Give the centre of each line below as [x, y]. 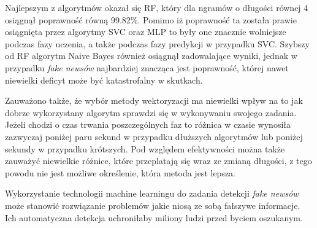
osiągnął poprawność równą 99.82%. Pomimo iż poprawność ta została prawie [151, 19]
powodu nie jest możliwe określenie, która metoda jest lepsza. [120, 172]
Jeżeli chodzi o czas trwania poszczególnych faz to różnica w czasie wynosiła [148, 124]
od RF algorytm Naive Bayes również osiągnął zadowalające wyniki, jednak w [151, 56]
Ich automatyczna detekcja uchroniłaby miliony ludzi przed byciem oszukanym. [154, 217]
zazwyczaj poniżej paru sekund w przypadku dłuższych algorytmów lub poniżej [154, 136]
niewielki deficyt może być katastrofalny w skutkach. [104, 80]
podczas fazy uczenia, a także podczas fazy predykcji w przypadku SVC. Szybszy [157, 43]
